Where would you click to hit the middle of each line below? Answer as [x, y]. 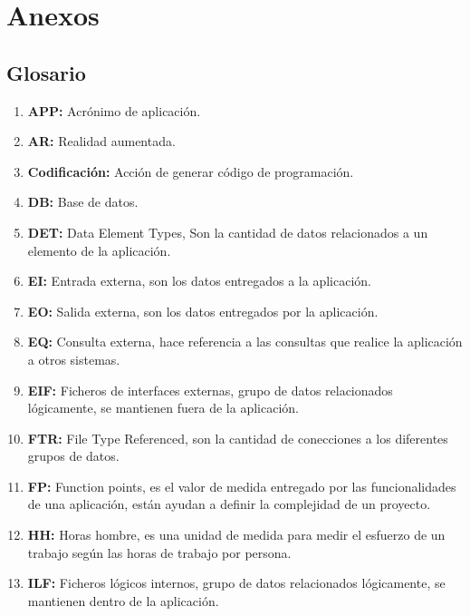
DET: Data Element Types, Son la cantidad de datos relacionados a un [228, 232]
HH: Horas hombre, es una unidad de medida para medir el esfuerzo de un [236, 535]
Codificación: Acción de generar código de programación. [191, 171]
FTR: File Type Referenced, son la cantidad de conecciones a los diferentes [238, 438]
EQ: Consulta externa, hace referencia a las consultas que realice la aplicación [245, 342]
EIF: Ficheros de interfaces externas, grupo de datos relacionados [210, 390]
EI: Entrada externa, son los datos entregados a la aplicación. [199, 281]
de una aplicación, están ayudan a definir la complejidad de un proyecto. [229, 504]
